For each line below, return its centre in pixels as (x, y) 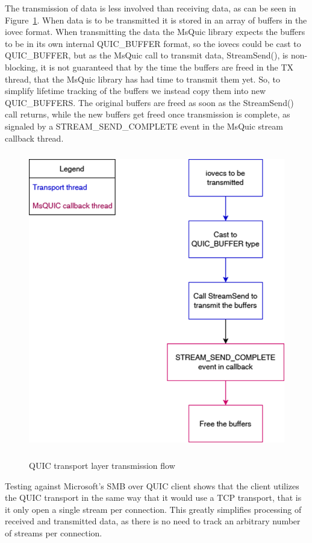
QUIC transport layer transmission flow (102, 466)
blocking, (21, 67)
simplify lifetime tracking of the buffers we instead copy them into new (136, 91)
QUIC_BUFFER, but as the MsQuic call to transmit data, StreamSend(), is (147, 55)
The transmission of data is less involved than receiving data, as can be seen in (151, 8)
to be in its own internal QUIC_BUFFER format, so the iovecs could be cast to (153, 43)
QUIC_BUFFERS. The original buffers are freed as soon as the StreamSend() (149, 102)
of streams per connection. (54, 533)
